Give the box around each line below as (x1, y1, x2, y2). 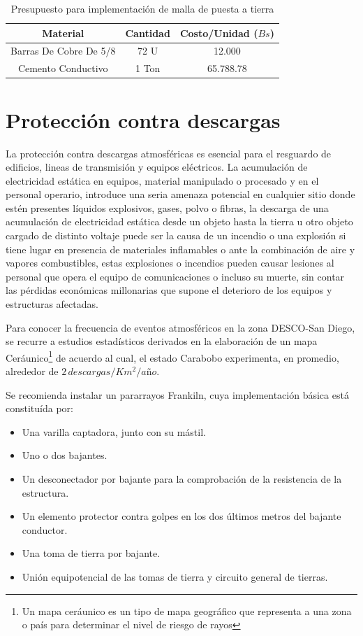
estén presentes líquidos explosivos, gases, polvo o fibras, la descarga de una (6, 200, 329, 215)
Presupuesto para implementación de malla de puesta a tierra (10, 1, 274, 15)
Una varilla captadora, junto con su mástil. (22, 424, 206, 439)
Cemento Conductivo (17, 61, 108, 76)
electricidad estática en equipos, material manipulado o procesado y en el (6, 173, 319, 188)
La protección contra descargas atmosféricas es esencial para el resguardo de (6, 146, 332, 160)
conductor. (22, 522, 68, 537)
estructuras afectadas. (6, 297, 98, 311)
